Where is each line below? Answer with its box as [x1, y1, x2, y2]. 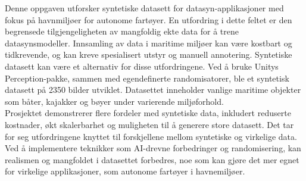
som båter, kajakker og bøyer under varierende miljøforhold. [5, 95, 224, 107]
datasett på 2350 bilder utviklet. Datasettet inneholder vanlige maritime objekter [5, 83, 301, 96]
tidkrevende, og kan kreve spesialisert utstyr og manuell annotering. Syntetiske [5, 48, 292, 61]
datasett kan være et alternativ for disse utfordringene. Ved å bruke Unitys [5, 60, 279, 72]
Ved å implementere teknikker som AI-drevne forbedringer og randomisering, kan [5, 142, 301, 154]
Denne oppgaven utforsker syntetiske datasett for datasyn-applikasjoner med [5, 2, 284, 14]
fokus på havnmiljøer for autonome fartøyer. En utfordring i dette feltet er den [5, 13, 292, 26]
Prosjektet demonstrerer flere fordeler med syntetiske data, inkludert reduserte [5, 107, 291, 119]
